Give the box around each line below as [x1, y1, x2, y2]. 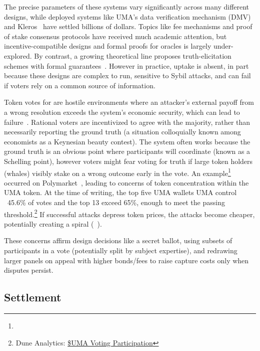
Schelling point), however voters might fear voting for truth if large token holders [4, 155, 253, 166]
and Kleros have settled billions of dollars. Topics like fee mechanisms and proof [4, 21, 252, 32]
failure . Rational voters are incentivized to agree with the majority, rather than [4, 116, 250, 127]
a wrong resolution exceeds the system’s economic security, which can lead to [4, 106, 240, 117]
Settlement [4, 289, 61, 305]
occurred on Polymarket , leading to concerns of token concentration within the [4, 177, 249, 188]
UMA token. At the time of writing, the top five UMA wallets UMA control [4, 187, 237, 198]
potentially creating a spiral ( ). [4, 218, 102, 229]
